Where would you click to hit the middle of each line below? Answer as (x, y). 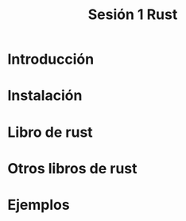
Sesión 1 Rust (133, 15)
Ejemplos (39, 205)
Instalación (45, 96)
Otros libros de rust (72, 168)
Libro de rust (50, 132)
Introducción (51, 59)
